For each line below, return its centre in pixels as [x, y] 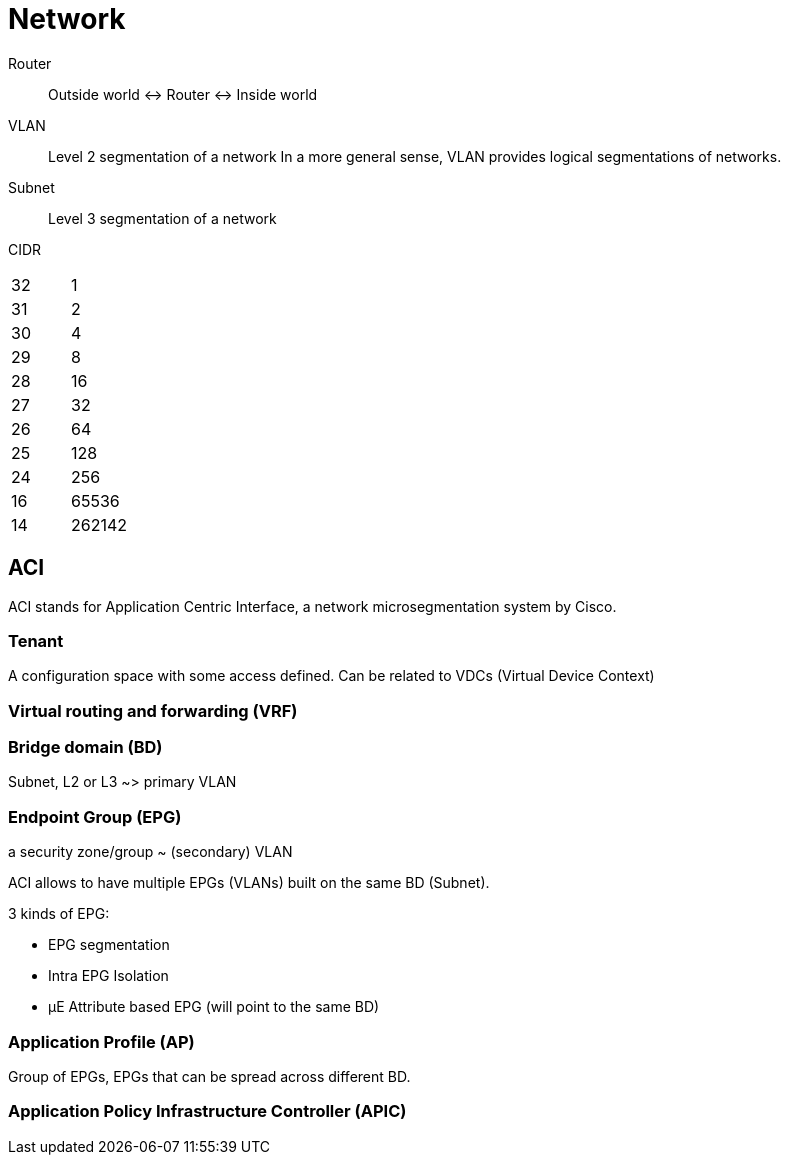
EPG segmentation [109, 945]
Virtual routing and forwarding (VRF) [153, 710]
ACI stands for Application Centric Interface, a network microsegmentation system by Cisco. [312, 606]
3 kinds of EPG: [59, 914]
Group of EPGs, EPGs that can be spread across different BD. [209, 1076]
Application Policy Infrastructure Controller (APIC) [207, 1111]
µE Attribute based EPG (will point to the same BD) [214, 1007]
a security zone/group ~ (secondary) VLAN [150, 852]
